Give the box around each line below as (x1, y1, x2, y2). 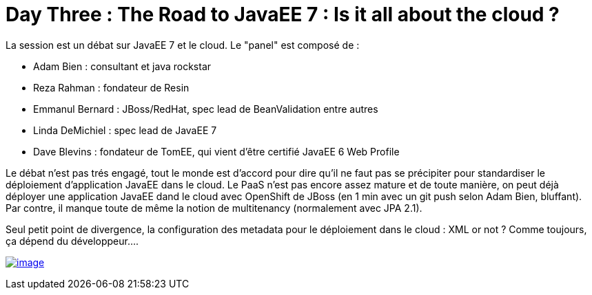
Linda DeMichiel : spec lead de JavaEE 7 (33, 124, 217, 136)
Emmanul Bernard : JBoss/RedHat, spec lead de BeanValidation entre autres (33, 102, 378, 115)
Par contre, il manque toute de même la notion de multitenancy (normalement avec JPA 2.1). (6, 201, 422, 214)
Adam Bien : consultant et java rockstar (33, 60, 212, 72)
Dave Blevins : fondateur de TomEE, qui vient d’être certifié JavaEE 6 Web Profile (33, 145, 400, 157)
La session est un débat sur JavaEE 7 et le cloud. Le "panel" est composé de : (6, 39, 360, 51)
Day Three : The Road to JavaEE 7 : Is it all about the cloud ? (6, 3, 560, 26)
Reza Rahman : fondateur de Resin (33, 81, 190, 94)
